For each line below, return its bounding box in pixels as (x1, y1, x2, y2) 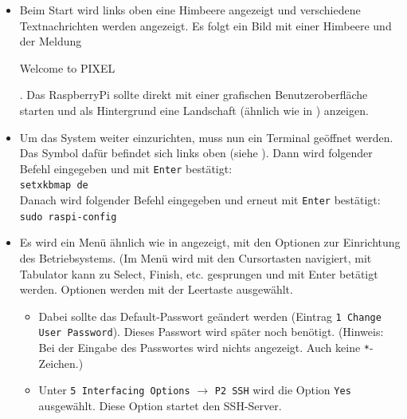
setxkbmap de (19, 180, 88, 192)
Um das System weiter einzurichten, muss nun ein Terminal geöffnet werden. (19, 128, 393, 145)
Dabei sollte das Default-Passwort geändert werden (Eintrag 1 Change (38, 307, 382, 324)
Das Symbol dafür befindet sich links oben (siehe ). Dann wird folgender (19, 144, 373, 161)
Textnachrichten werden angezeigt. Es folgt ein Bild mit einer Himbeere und (19, 17, 392, 34)
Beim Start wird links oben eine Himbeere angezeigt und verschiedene (19, 2, 361, 18)
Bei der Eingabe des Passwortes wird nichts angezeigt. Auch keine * (38, 339, 370, 356)
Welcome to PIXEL (19, 59, 115, 76)
